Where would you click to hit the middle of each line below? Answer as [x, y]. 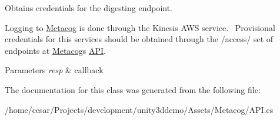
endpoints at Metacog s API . [55, 50]
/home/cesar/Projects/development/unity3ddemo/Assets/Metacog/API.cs [139, 109]
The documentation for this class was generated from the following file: [133, 89]
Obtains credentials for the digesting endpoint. [89, 8]
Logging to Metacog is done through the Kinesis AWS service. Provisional [140, 27]
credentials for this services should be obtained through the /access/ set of [139, 39]
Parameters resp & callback [54, 70]
